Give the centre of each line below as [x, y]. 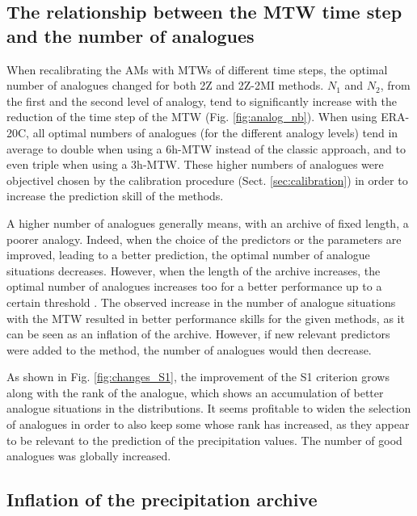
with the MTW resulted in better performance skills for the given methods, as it [206, 318]
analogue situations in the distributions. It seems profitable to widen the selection [209, 408]
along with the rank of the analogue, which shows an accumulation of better [195, 392]
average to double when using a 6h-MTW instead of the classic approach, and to [206, 148]
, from [395, 85]
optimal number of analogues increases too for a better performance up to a [194, 286]
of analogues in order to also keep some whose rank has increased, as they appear [208, 424]
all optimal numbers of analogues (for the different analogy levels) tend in [215, 132]
